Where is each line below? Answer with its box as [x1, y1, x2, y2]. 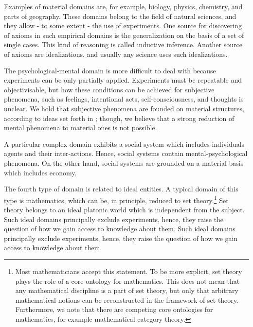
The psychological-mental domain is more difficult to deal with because [4, 65, 216, 75]
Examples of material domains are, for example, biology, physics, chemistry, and [4, 1, 243, 11]
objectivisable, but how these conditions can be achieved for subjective [4, 84, 215, 94]
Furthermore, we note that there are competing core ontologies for [15, 304, 213, 314]
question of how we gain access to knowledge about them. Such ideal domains [4, 224, 235, 234]
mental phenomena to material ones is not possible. [4, 122, 157, 133]
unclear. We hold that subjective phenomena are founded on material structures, [4, 103, 244, 113]
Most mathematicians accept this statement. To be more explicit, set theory [15, 266, 242, 276]
